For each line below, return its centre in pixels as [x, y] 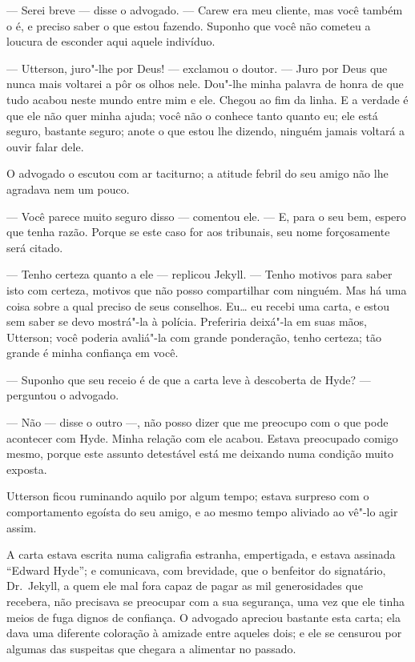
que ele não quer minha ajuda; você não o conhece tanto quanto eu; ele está [192, 115]
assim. [22, 527]
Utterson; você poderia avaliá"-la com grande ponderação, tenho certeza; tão [194, 337]
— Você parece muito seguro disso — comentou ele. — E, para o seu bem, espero [206, 216]
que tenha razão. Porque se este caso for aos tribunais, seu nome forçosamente [198, 232]
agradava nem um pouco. [68, 189]
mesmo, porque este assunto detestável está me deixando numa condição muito [200, 453]
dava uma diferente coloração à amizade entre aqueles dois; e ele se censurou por [204, 633]
